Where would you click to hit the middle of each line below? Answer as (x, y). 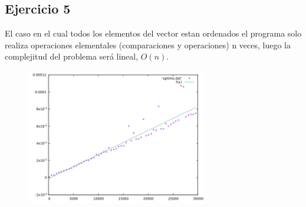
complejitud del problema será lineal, (72, 56)
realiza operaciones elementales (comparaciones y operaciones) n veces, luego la (148, 45)
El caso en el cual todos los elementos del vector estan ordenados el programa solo (153, 33)
